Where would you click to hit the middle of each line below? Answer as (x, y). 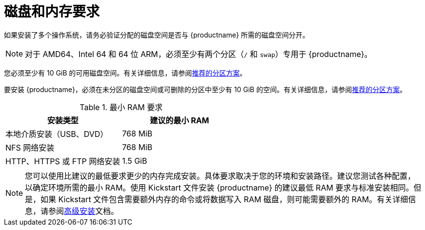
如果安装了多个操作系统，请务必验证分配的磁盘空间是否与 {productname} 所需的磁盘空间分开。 (157, 35)
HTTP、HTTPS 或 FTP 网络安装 (63, 161)
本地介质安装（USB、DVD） (57, 134)
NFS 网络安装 (30, 147)
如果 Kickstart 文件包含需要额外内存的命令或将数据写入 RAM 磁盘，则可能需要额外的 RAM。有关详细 (224, 199)
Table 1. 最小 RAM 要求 (121, 107)
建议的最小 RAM (180, 120)
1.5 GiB (135, 161)
